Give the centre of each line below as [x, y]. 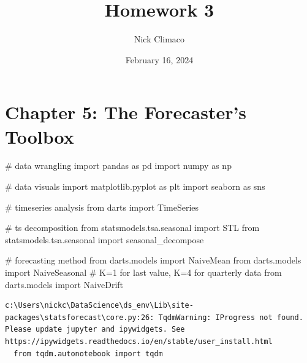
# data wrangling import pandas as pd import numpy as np [118, 166]
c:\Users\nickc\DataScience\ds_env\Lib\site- [99, 306]
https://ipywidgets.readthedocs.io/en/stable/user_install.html [139, 341]
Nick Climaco [159, 39]
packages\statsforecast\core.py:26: [80, 317]
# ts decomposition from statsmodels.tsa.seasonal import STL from [132, 228]
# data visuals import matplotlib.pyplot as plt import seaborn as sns [135, 186]
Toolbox [40, 136]
